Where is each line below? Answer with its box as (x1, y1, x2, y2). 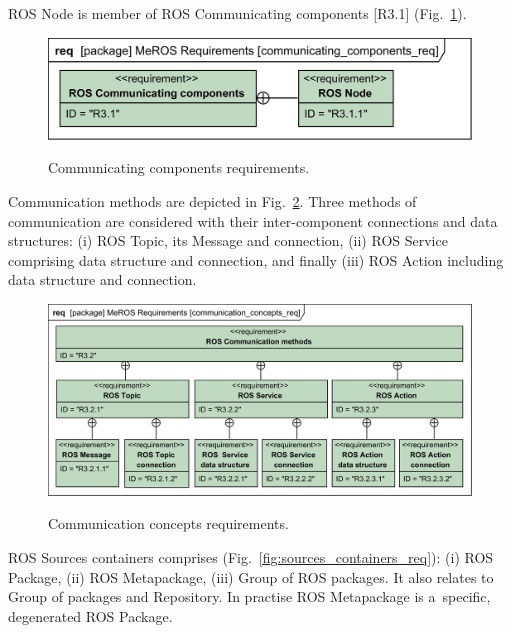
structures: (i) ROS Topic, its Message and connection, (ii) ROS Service (8, 230, 448, 251)
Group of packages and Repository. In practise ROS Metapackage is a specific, (8, 586, 491, 607)
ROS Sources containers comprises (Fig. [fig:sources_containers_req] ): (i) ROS (8, 546, 494, 567)
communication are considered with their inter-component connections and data (8, 210, 498, 231)
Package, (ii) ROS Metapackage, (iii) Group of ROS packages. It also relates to (8, 566, 494, 587)
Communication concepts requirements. (48, 513, 289, 534)
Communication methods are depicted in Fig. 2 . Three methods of (8, 191, 417, 212)
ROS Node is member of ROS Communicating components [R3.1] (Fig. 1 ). (8, 3, 467, 23)
